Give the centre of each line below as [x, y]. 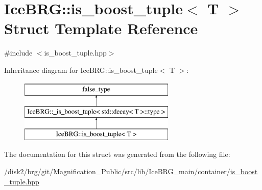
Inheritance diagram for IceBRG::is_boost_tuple [81, 70]
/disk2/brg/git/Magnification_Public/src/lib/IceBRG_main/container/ [117, 171]
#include [18, 53]
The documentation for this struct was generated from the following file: [117, 154]
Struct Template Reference [101, 28]
